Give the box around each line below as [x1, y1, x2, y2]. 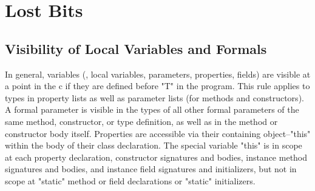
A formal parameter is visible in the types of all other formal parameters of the [5, 103, 299, 116]
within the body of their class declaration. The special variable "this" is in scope [5, 139, 302, 152]
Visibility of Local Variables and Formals [5, 39, 267, 58]
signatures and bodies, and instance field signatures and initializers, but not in [5, 163, 297, 175]
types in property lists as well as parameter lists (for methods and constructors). [5, 91, 304, 104]
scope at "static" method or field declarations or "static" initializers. [5, 174, 256, 187]
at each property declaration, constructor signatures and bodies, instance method [5, 150, 308, 163]
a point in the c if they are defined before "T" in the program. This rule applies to [5, 79, 310, 92]
